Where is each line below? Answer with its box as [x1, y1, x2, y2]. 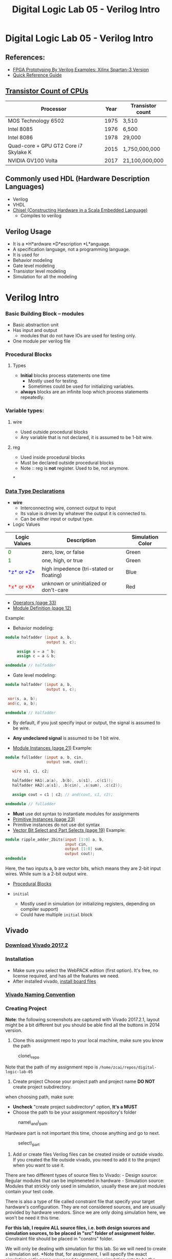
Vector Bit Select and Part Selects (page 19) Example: [12, 827, 126, 833]
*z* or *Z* [8, 568, 35, 576]
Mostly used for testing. [28, 378, 78, 384]
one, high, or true [41, 557, 83, 564]
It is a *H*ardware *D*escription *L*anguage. [12, 241, 111, 247]
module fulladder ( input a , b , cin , [5, 755, 83, 760]
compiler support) [20, 906, 59, 912]
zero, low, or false [41, 548, 84, 556]
